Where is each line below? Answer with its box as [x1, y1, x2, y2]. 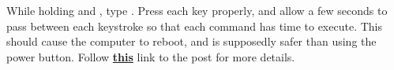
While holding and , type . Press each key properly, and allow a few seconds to [6, 2, 388, 18]
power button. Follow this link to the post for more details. [6, 48, 295, 64]
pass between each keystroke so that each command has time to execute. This [6, 17, 382, 34]
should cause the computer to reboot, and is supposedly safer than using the [6, 33, 377, 50]
